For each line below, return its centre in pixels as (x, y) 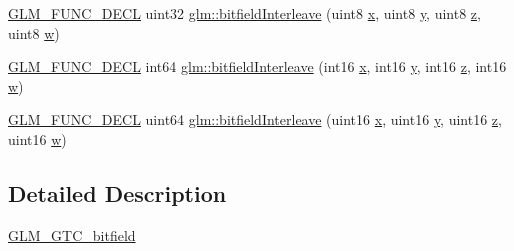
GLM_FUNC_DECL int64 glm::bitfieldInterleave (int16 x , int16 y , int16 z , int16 (257, 66)
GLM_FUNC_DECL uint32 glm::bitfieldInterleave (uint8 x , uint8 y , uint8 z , (244, 13)
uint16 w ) (37, 138)
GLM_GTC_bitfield (72, 234)
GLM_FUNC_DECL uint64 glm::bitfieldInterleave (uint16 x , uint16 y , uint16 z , (255, 119)
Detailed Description (117, 192)
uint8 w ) (34, 32)
